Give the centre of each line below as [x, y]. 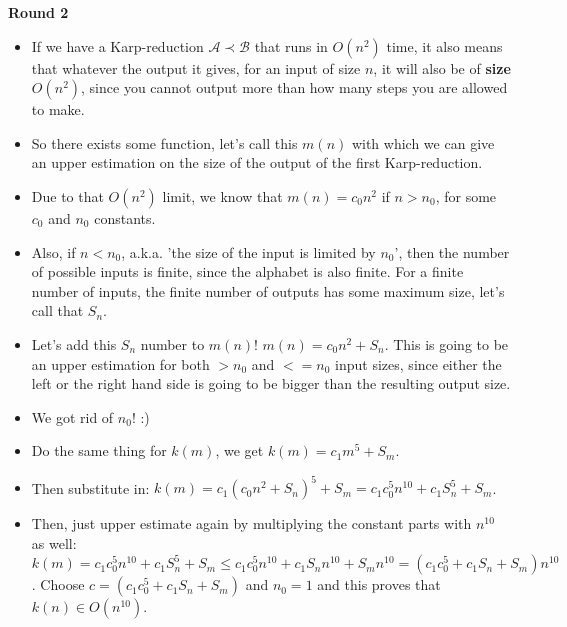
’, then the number [452, 251]
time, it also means [444, 45]
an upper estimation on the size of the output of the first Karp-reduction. [257, 162]
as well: [54, 543]
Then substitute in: [90, 487]
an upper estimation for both [120, 363]
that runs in [291, 45]
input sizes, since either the [418, 363]
